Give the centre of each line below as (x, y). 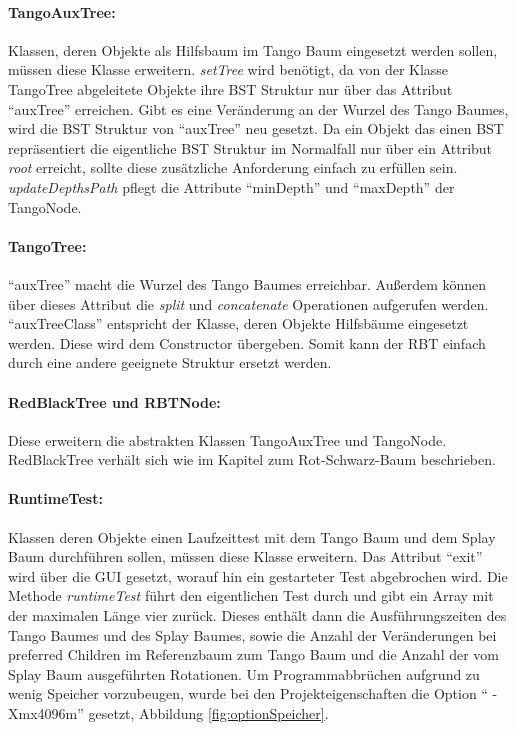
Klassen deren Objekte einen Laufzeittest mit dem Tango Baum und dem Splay (252, 536)
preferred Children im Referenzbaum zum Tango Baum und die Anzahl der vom (254, 654)
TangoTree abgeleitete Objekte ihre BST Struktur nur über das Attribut (230, 88)
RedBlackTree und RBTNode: (114, 401)
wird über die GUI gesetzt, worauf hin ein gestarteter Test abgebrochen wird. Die (258, 575)
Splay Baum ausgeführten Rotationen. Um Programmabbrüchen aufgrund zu (244, 673)
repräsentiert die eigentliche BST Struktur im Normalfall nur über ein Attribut (250, 147)
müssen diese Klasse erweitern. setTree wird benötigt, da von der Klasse (228, 69)
